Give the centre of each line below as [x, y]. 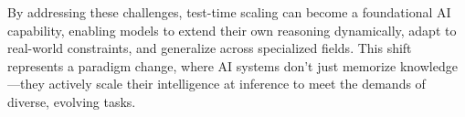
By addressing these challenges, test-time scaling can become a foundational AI [229, 12]
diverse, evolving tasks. [72, 101]
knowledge [428, 65]
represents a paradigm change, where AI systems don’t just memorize [202, 65]
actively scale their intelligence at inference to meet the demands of [237, 84]
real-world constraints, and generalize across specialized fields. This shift [210, 48]
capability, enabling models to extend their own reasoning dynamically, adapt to [232, 30]
